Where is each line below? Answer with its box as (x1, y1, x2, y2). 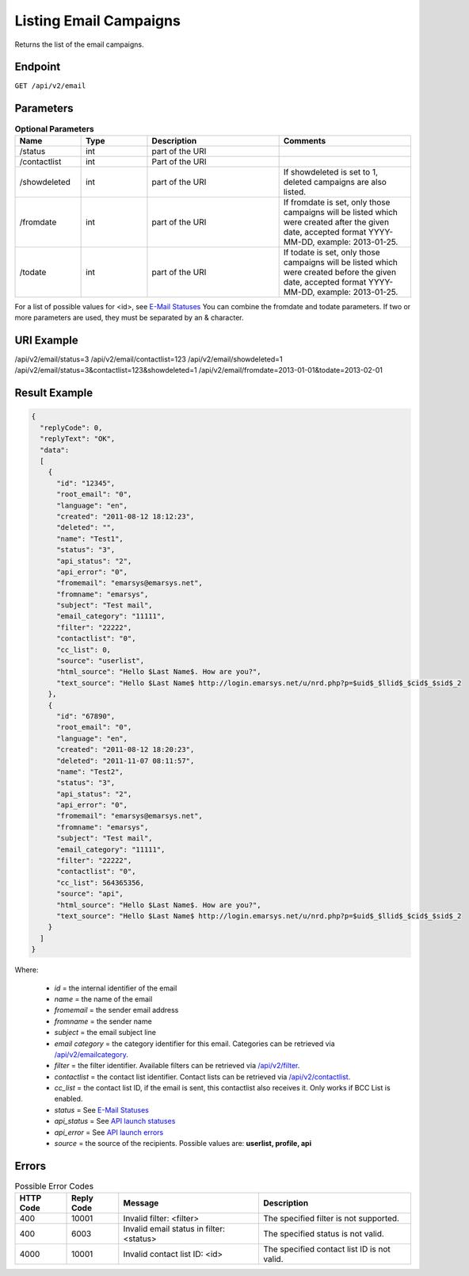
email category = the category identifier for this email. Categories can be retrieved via (54, 1039, 336, 1048)
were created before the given (283, 266, 396, 278)
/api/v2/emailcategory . (54, 1049, 128, 1059)
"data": (40, 445, 70, 454)
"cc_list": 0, (56, 645, 111, 654)
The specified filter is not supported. (262, 1213, 400, 1224)
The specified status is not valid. (262, 1228, 384, 1240)
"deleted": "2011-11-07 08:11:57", (56, 756, 195, 765)
